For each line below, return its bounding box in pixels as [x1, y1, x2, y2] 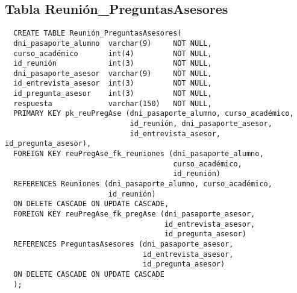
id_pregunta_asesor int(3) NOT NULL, [13, 89, 212, 98]
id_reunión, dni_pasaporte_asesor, [130, 119, 272, 128]
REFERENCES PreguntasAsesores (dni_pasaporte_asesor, [13, 239, 234, 248]
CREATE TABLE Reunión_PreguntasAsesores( [13, 29, 182, 38]
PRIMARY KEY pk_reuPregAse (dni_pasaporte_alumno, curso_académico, [13, 109, 294, 118]
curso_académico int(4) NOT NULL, [13, 49, 212, 58]
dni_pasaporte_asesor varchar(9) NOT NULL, [13, 69, 212, 78]
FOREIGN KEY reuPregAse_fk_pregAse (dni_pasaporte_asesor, [13, 210, 255, 219]
